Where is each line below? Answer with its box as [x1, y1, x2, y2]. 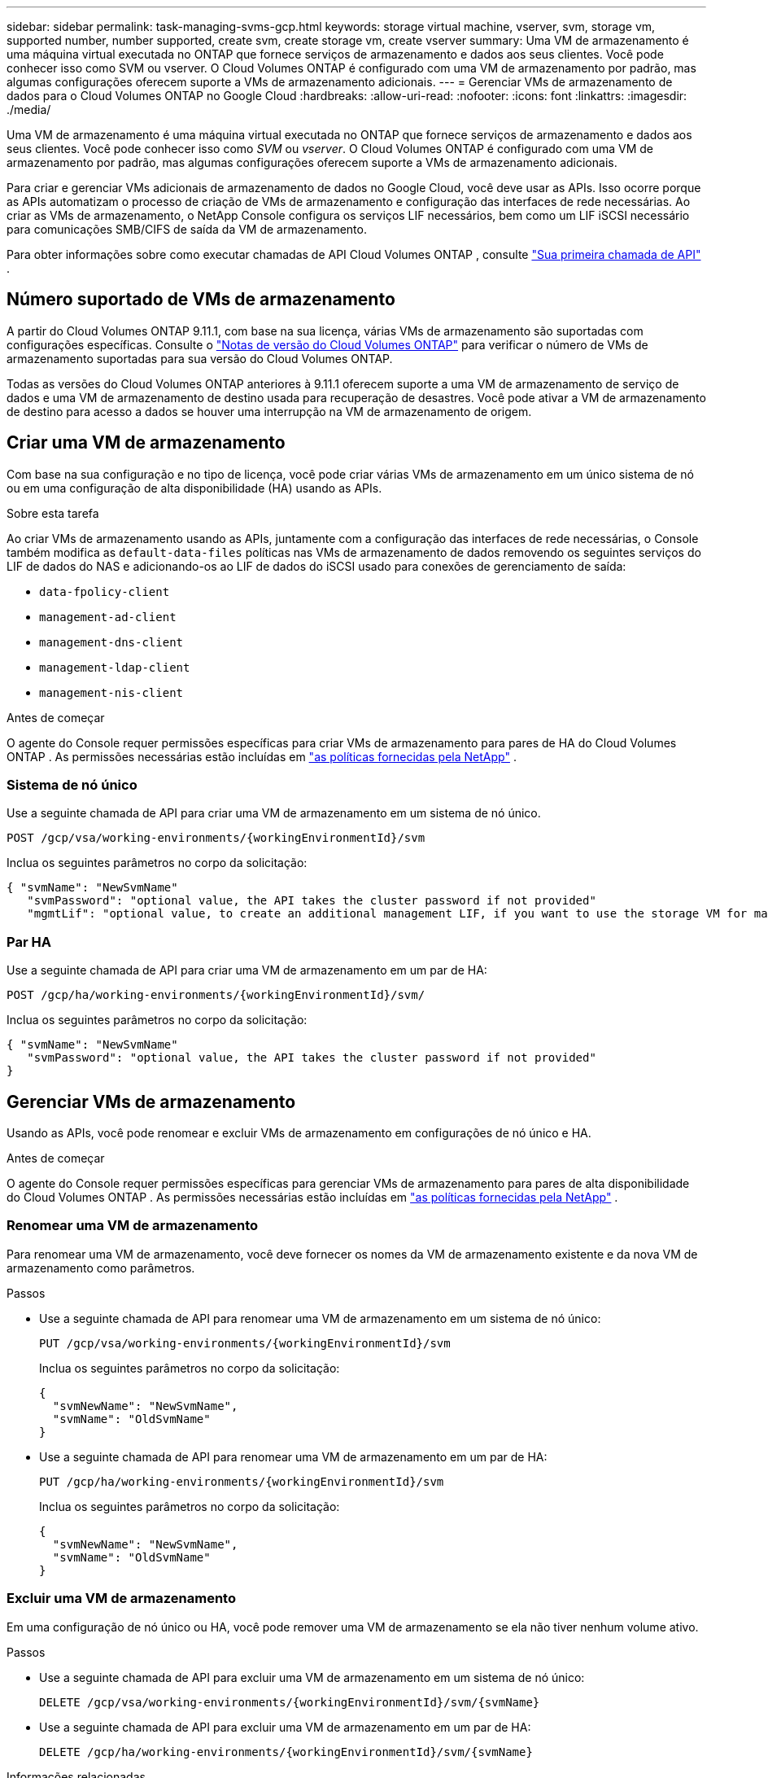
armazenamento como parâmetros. [7, 1260, 195, 1275]
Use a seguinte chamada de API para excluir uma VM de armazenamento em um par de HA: [39, 1719, 531, 1734]
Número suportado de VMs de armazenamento [7, 289, 395, 310]
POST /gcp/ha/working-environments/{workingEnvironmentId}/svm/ [7, 988, 425, 1002]
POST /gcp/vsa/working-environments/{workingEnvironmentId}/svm [7, 831, 425, 845]
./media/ [7, 103, 51, 116]
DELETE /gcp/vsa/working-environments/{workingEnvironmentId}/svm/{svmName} [39, 1695, 540, 1709]
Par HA [7, 933, 51, 950]
